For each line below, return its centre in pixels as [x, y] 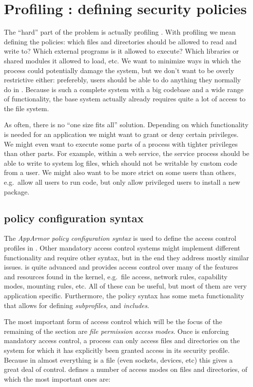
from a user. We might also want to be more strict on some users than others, [120, 172]
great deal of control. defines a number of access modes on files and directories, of [126, 369]
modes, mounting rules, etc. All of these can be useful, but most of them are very [126, 286]
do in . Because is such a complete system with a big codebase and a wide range [124, 89]
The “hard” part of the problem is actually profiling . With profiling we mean [120, 32]
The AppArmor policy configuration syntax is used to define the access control [120, 238]
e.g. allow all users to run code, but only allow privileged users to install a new [122, 182]
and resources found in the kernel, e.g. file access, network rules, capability [116, 276]
